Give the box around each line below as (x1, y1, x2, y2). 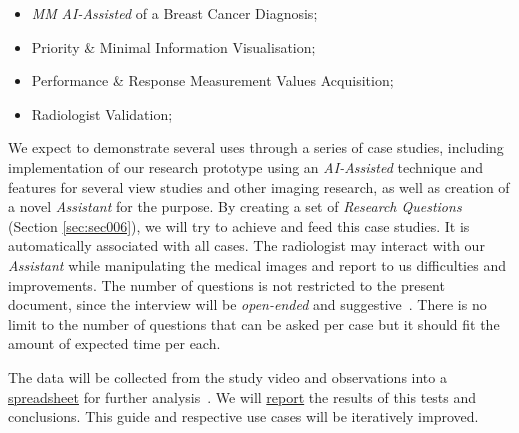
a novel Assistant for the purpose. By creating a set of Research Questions (8, 196, 462, 217)
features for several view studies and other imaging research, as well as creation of (8, 176, 510, 197)
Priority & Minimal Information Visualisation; (31, 36, 316, 57)
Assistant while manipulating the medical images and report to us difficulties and (8, 254, 506, 275)
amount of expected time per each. (8, 333, 221, 354)
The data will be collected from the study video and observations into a (8, 366, 447, 387)
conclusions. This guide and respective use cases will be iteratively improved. (8, 406, 479, 427)
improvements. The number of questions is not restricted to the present (8, 274, 445, 295)
